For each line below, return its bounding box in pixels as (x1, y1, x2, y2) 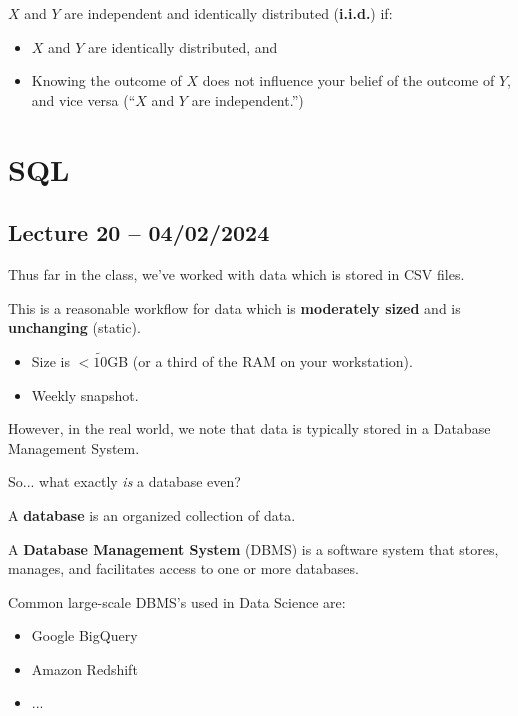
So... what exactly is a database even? (8, 471, 241, 492)
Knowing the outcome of (31, 70, 182, 91)
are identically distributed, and (88, 36, 278, 57)
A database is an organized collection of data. (8, 504, 296, 525)
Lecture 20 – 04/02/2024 (8, 217, 270, 248)
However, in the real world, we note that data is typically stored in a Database (8, 418, 491, 439)
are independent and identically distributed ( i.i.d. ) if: (64, 3, 393, 23)
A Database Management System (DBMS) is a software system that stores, (8, 538, 499, 559)
